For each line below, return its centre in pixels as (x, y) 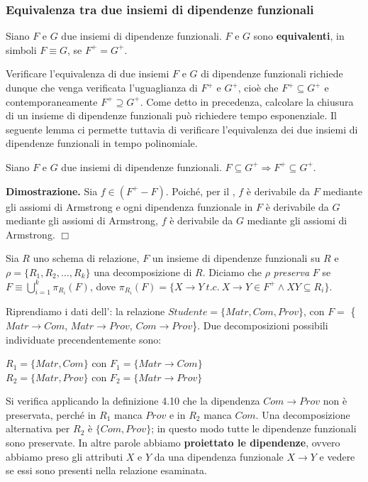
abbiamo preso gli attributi (65, 456)
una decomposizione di (143, 272)
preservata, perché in (51, 414)
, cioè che (258, 87)
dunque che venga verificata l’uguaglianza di (102, 87)
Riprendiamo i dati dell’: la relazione (85, 311)
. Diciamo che (232, 272)
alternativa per (38, 428)
